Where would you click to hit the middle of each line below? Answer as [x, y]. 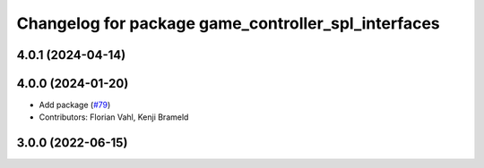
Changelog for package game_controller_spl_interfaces [229, 23]
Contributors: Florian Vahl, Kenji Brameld [114, 117]
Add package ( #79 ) [75, 105]
